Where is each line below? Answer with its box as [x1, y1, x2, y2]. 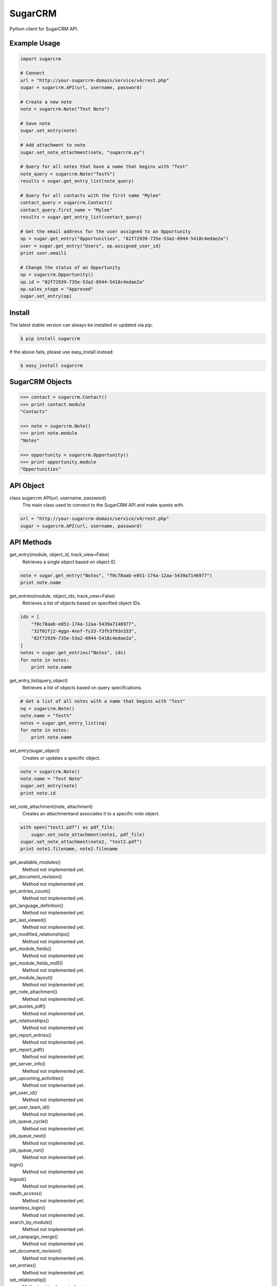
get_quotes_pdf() [9, 1003, 46, 1009]
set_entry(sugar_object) [9, 747, 60, 754]
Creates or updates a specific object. [22, 755, 101, 761]
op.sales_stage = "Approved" [20, 286, 94, 292]
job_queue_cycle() [9, 1118, 48, 1124]
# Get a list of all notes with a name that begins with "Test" [20, 699, 186, 704]
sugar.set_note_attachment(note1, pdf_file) [31, 831, 145, 837]
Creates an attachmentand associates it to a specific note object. [22, 811, 160, 817]
